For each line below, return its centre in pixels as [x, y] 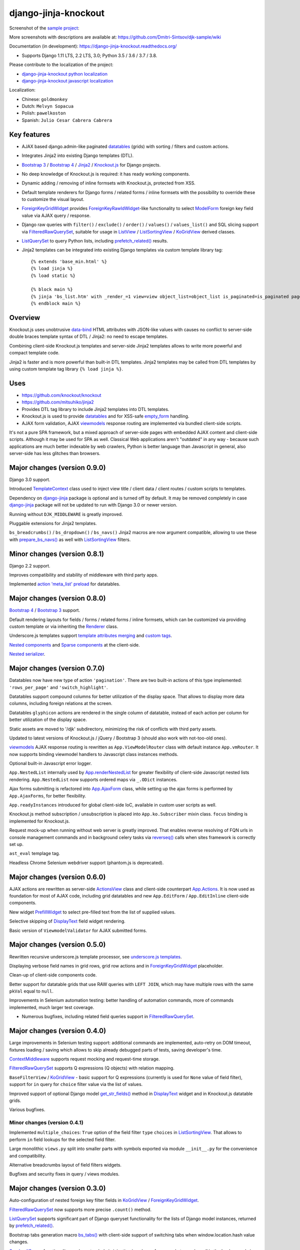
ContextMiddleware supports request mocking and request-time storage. [84, 1059]
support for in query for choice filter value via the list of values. [76, 1084]
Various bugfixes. [27, 1109]
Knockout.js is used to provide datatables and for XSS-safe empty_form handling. [105, 416]
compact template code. [34, 353]
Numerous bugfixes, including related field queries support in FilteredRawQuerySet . [108, 1016]
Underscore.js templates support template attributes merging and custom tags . [91, 635]
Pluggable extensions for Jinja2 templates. [53, 523]
